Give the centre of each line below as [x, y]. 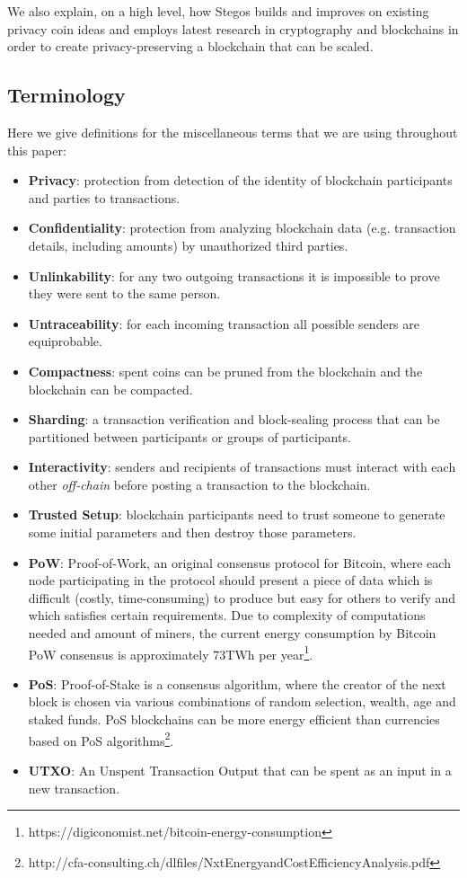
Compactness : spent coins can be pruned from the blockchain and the [225, 371]
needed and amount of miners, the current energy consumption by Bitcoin [232, 633]
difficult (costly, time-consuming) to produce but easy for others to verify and [242, 597]
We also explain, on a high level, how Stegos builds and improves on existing [218, 11]
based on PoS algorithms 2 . [101, 739]
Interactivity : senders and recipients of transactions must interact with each [242, 467]
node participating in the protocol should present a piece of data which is [230, 580]
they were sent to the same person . [124, 293]
